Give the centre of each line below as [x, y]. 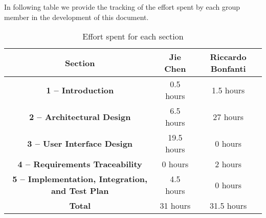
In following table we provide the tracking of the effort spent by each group [122, 7]
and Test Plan [80, 191]
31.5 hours [228, 206]
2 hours [228, 164]
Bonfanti [228, 69]
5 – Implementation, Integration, [80, 179]
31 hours [175, 206]
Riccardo [228, 57]
